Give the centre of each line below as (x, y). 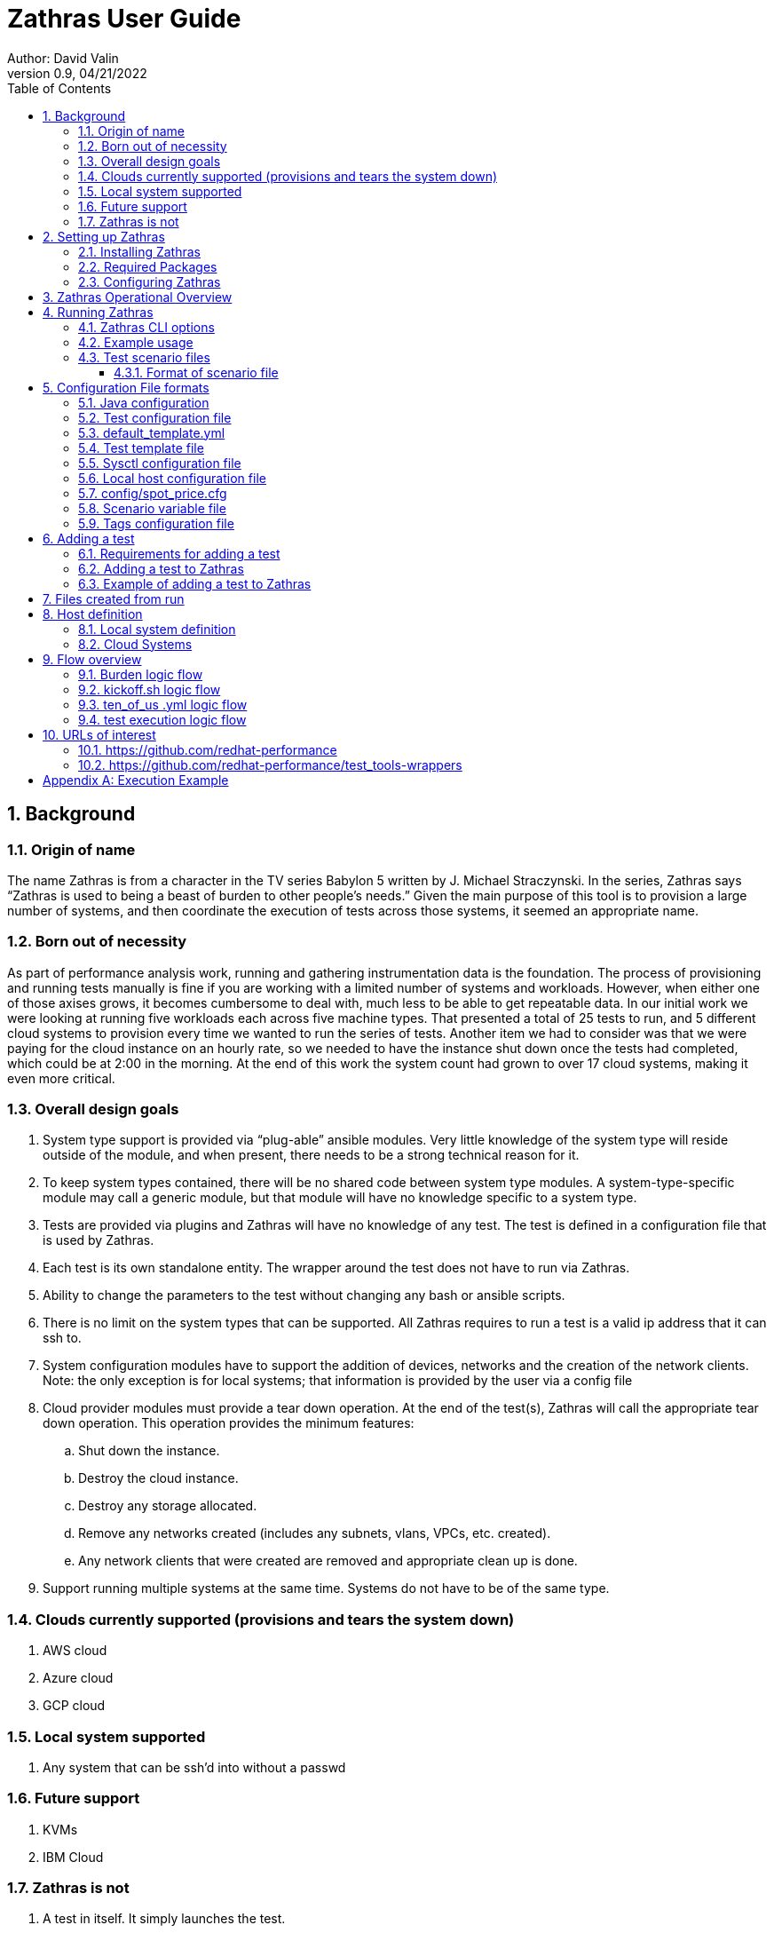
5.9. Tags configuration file (156, 523)
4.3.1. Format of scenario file (196, 372)
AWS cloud (75, 1651)
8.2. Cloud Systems (135, 644)
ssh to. (62, 1338)
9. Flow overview (92, 659)
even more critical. (61, 1078)
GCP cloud (74, 1706)
